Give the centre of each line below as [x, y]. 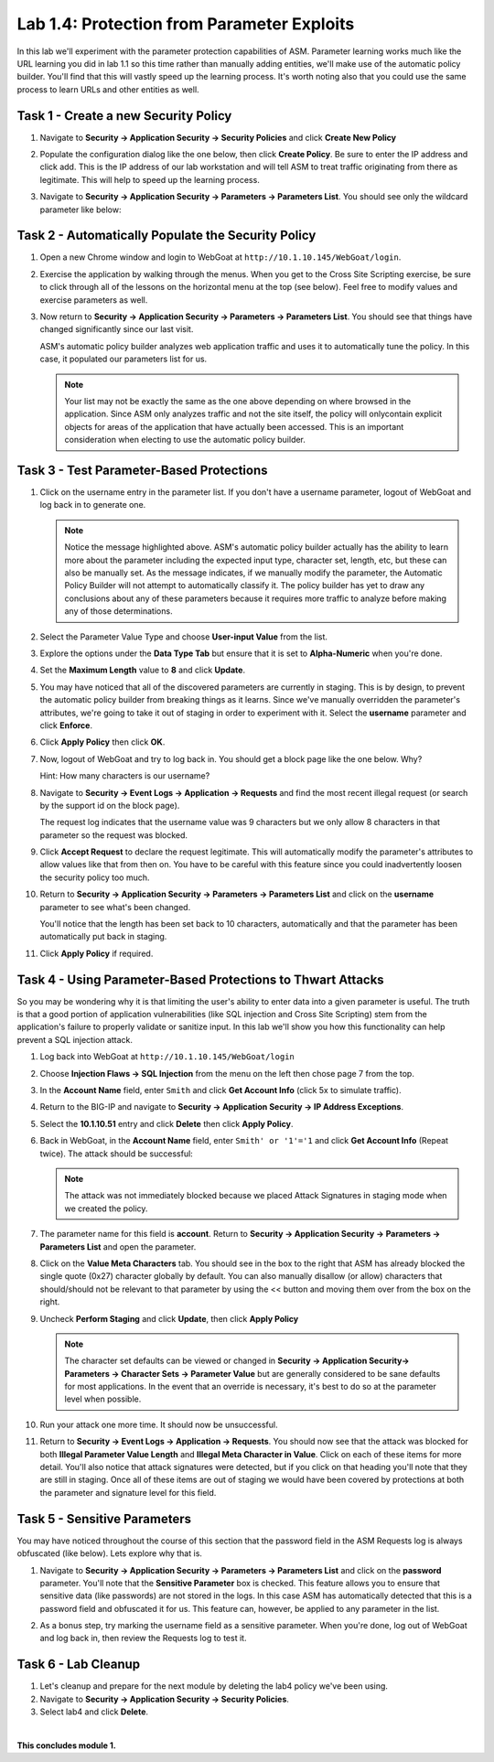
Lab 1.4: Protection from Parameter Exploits [186, 24]
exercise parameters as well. [94, 300]
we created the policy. [106, 1209]
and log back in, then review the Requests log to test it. [143, 1638]
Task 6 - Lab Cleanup [79, 1665]
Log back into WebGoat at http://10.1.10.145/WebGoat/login [167, 1057]
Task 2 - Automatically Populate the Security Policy [166, 236]
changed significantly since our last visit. [117, 329]
